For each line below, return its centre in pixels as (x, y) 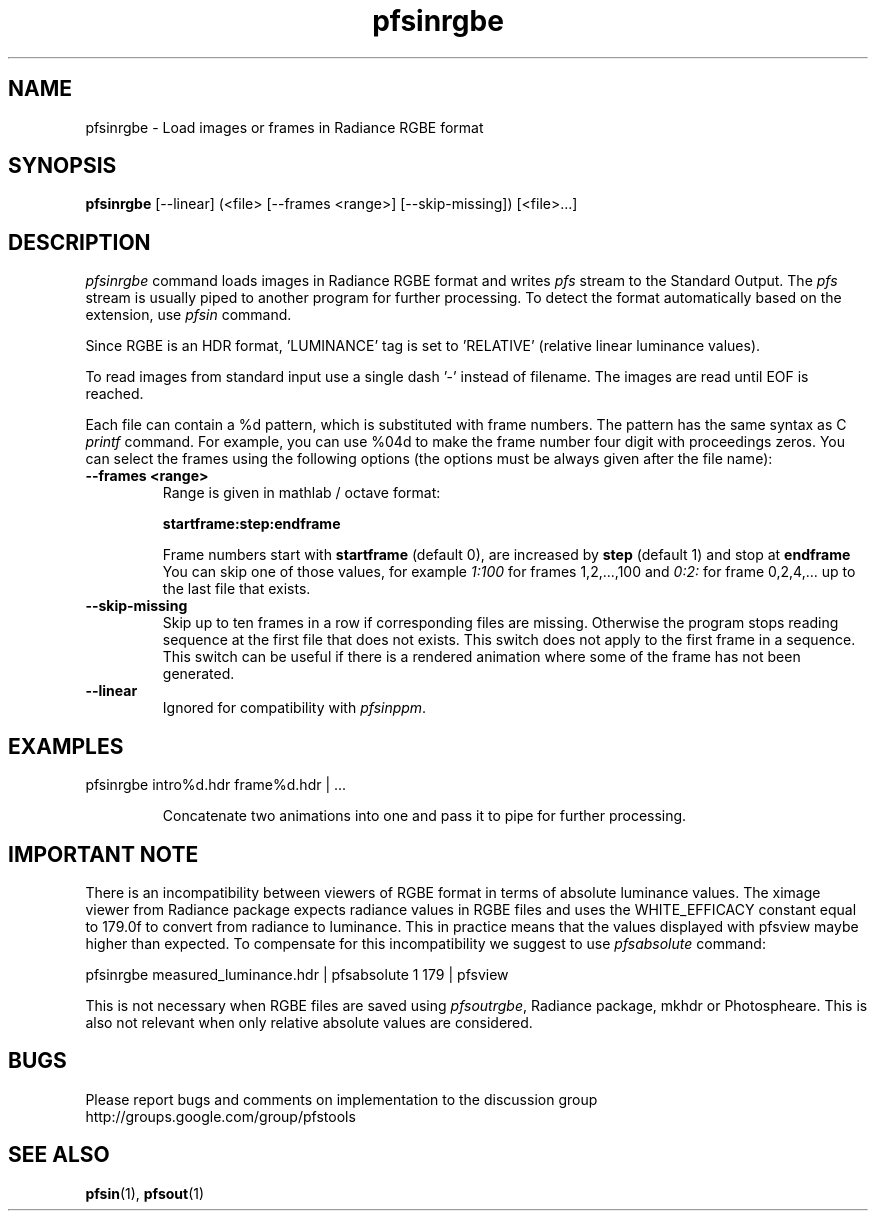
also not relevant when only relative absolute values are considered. (309, 1022)
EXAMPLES (66, 746)
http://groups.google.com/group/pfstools (220, 1116)
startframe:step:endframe (251, 524)
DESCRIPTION (79, 242)
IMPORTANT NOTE (103, 854)
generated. (198, 674)
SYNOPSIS (62, 166)
